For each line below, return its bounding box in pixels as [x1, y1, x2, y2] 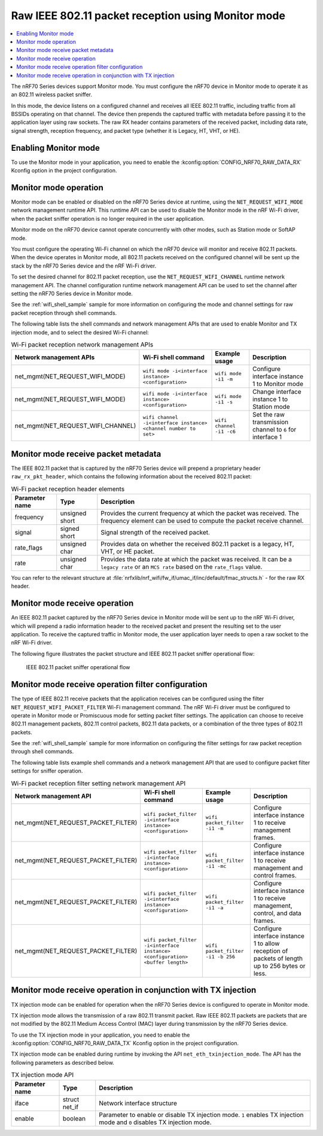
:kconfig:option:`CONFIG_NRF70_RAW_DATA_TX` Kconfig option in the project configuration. [11, 1040, 239, 1047]
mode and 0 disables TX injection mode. [99, 1118, 212, 1126]
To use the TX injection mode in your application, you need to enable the [11, 1031, 190, 1038]
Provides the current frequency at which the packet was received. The [100, 509, 299, 517]
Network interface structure [99, 1099, 178, 1107]
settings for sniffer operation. [11, 767, 83, 774]
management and [253, 864, 303, 872]
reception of [253, 947, 288, 955]
